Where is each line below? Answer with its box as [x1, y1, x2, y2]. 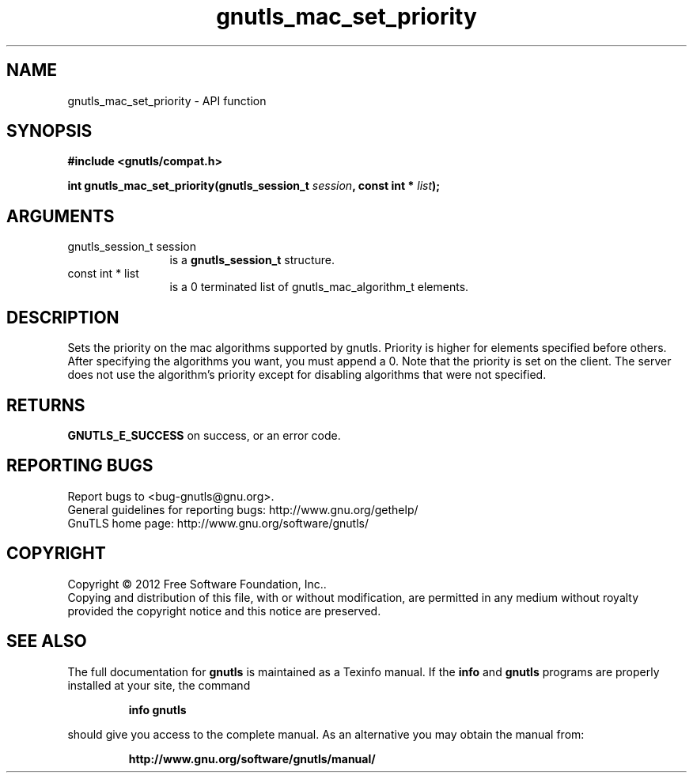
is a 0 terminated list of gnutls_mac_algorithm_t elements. [169, 280, 469, 294]
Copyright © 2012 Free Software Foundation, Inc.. [67, 577, 327, 591]
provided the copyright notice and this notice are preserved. [67, 603, 381, 618]
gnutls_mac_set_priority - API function [67, 93, 267, 108]
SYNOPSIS [6, 121, 93, 142]
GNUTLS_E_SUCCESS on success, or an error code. [67, 428, 341, 442]
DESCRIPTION [6, 307, 119, 327]
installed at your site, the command [67, 678, 251, 692]
